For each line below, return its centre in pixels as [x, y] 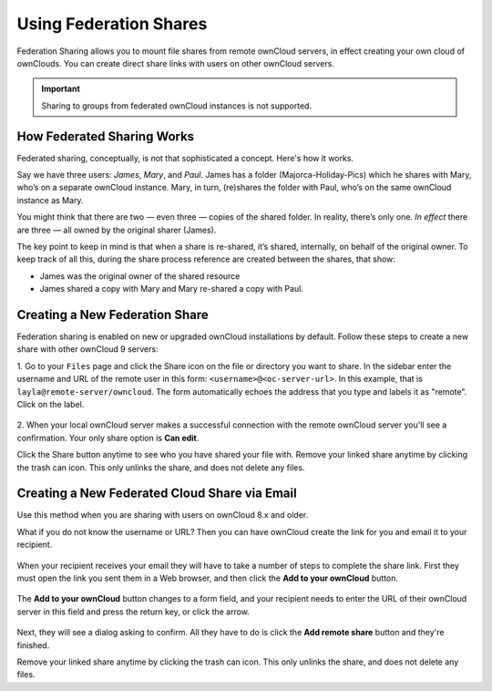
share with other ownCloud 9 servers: [87, 349]
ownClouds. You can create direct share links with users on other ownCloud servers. [175, 63]
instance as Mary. [50, 200]
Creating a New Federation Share [113, 315]
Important [61, 89]
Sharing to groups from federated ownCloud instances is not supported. [177, 106]
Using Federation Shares [112, 24]
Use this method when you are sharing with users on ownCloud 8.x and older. [163, 515]
